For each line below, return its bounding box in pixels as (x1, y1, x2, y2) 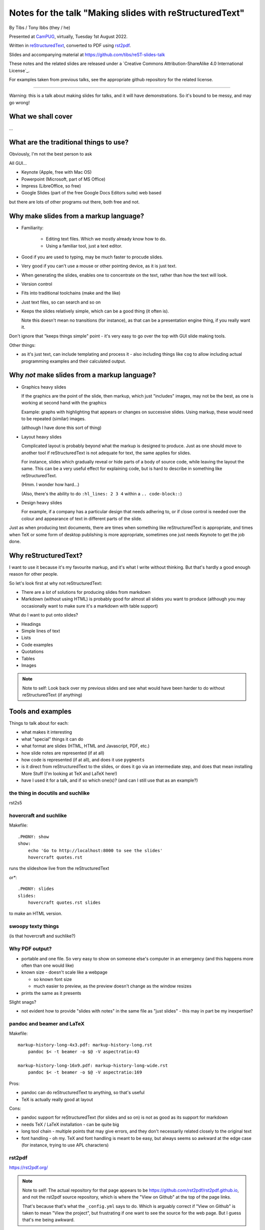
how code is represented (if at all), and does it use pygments (21, 757, 145, 763)
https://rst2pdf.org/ (9, 1165, 48, 1170)
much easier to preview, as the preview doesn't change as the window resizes (33, 983, 192, 989)
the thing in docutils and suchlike (9, 790, 90, 797)
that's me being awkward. (22, 1217, 75, 1223)
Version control (21, 281, 53, 287)
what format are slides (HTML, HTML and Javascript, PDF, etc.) (21, 743, 150, 749)
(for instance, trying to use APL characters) (21, 1142, 109, 1148)
